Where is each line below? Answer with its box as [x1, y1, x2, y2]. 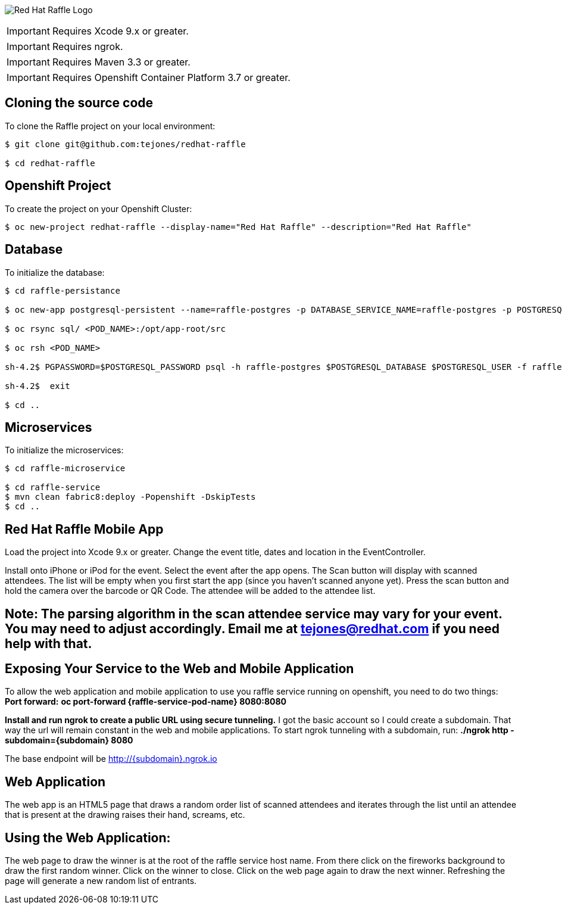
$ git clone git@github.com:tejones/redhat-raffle [5, 139, 246, 149]
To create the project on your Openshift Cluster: [5, 203, 192, 214]
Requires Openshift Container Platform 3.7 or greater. [52, 71, 291, 83]
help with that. [5, 636, 92, 651]
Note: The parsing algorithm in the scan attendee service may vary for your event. [5, 606, 502, 621]
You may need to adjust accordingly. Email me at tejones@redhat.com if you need [5, 621, 499, 636]
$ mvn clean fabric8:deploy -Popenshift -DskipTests [5, 492, 256, 502]
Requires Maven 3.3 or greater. [52, 56, 191, 68]
